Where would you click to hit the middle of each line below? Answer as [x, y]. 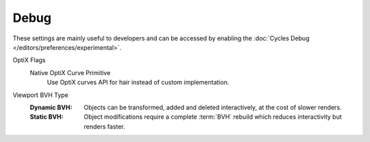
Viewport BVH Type [40, 95]
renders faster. [105, 126]
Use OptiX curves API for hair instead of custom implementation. [138, 83]
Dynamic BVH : [51, 107]
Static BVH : [47, 117]
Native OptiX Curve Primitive [70, 72]
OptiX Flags [29, 60]
